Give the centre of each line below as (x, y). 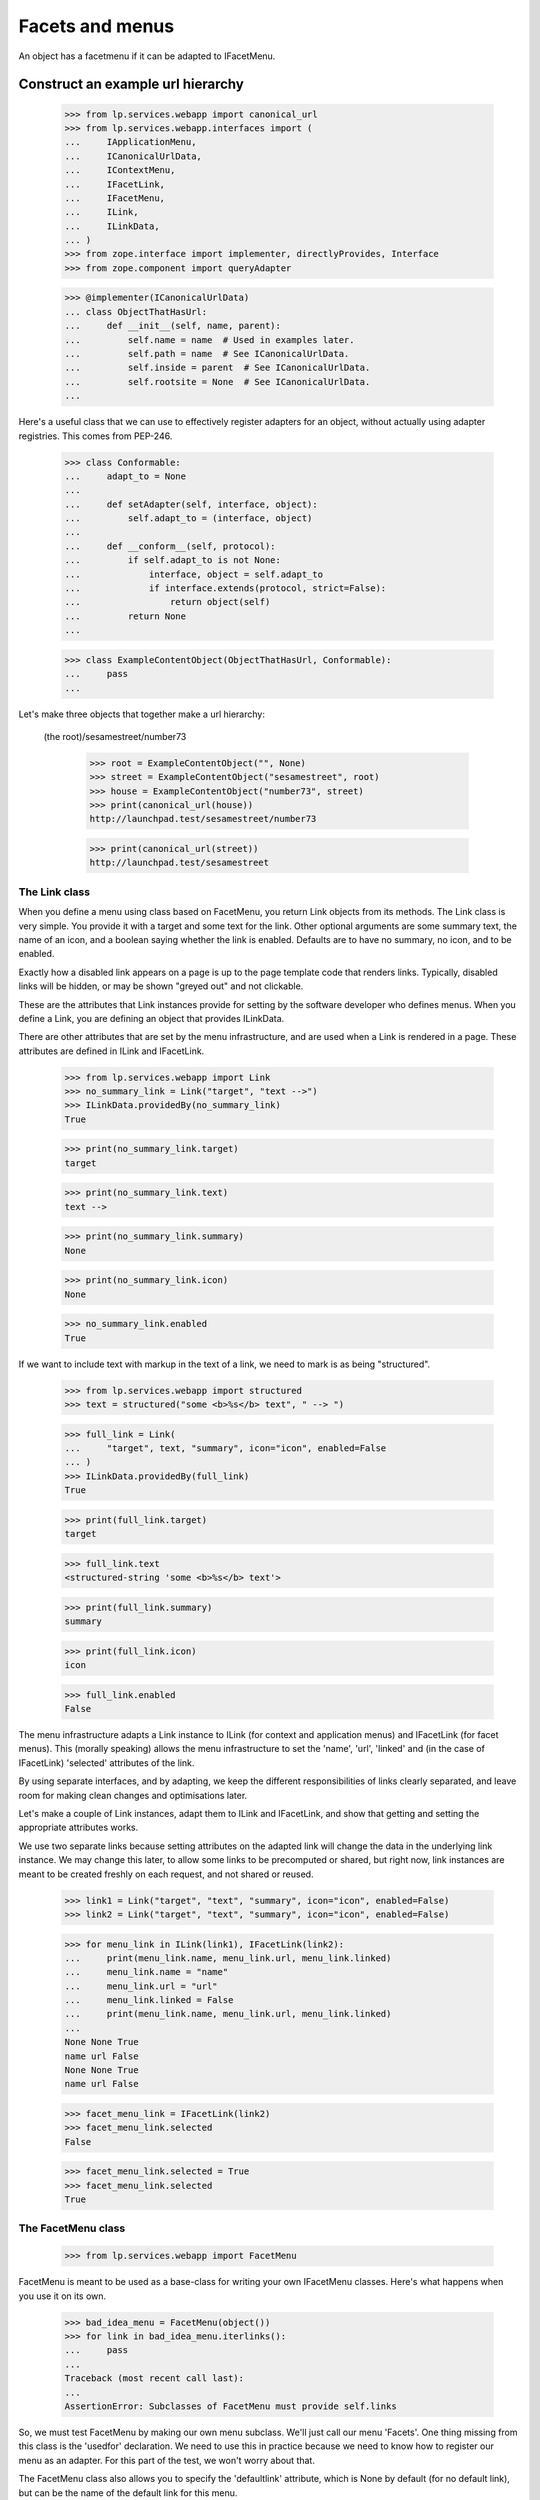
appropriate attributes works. (78, 1827)
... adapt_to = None (125, 476)
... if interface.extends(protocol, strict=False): (225, 588)
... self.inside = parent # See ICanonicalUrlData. (217, 368)
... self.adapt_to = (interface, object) (188, 518)
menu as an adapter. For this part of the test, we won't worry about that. (166, 2460)
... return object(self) (167, 602)
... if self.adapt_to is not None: (173, 560)
